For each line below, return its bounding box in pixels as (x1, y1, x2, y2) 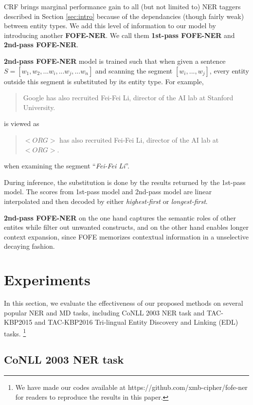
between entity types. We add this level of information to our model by (4, 20, 216, 31)
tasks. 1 (4, 327, 26, 338)
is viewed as (4, 118, 39, 129)
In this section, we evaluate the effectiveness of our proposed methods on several (4, 298, 243, 308)
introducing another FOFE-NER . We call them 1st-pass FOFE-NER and (4, 30, 235, 40)
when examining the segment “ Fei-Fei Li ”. (4, 161, 129, 171)
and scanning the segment (95, 65, 173, 75)
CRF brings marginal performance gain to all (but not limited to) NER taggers (4, 1, 241, 11)
